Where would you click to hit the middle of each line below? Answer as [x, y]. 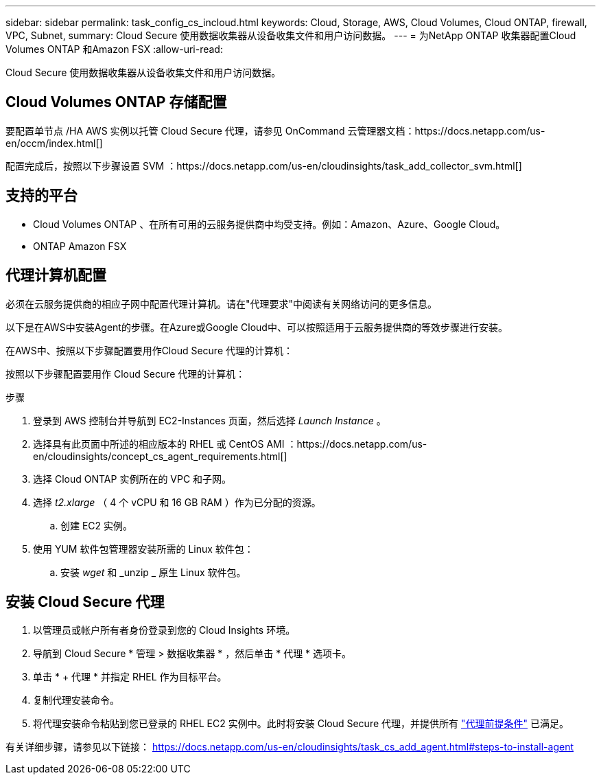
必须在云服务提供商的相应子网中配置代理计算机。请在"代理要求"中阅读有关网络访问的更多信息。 [222, 303]
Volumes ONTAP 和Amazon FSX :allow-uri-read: [114, 49]
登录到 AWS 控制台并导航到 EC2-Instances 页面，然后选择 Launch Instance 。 [210, 420]
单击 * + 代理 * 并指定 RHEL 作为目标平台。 [130, 677]
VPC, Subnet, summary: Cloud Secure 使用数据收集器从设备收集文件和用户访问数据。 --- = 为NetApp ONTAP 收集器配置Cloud [291, 35]
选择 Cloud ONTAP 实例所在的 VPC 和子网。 [132, 479]
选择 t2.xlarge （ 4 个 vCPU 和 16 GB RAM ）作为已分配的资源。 [177, 502]
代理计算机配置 [56, 275]
